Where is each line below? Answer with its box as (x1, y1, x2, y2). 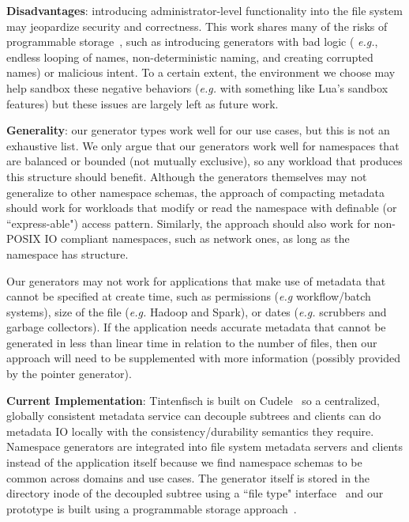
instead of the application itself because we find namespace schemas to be (6, 454, 362, 471)
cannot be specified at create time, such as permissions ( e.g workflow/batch (6, 288, 371, 304)
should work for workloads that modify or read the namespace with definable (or (6, 199, 397, 216)
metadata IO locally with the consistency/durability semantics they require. (6, 422, 374, 439)
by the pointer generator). (6, 365, 132, 382)
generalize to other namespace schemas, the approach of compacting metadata (6, 183, 385, 200)
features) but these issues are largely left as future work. (6, 95, 279, 112)
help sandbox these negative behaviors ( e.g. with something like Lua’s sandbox (6, 79, 388, 96)
